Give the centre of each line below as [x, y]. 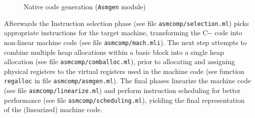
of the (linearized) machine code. [53, 109]
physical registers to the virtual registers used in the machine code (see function [124, 71]
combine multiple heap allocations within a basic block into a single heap [114, 52]
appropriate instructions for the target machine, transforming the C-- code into [123, 33]
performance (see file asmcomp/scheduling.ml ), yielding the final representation [124, 100]
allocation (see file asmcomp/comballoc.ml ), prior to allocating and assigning [120, 61]
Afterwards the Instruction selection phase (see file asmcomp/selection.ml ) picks [127, 23]
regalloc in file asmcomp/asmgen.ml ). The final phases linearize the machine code [127, 81]
